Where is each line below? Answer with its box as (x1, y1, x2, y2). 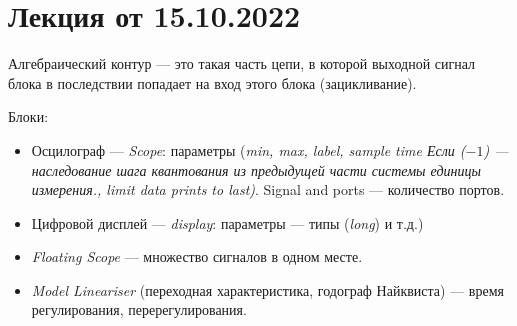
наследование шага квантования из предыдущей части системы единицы (31, 159, 481, 180)
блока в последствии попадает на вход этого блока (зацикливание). (8, 72, 417, 93)
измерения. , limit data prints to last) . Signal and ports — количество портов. (31, 179, 505, 200)
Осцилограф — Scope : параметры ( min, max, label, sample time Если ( (31, 139, 466, 160)
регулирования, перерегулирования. (31, 299, 247, 320)
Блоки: (8, 106, 49, 127)
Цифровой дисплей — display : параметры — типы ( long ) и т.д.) (31, 212, 424, 233)
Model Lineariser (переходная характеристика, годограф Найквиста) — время (31, 279, 504, 300)
